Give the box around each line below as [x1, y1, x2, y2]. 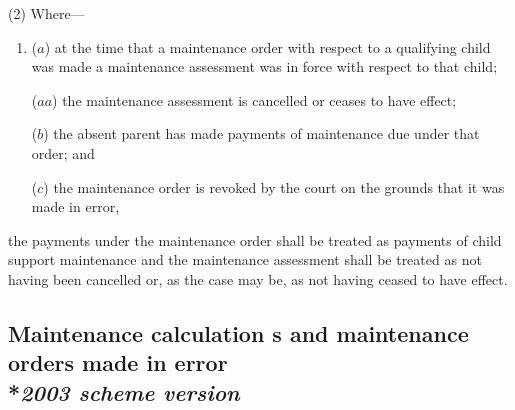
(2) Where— [8, 3, 85, 23]
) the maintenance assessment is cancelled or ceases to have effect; [52, 89, 457, 110]
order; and [31, 142, 95, 163]
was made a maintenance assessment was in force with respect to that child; [31, 56, 498, 77]
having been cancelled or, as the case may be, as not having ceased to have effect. [8, 268, 508, 289]
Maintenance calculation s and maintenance [8, 317, 469, 348]
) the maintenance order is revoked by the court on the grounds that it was [43, 176, 505, 197]
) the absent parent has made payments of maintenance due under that [43, 123, 480, 144]
